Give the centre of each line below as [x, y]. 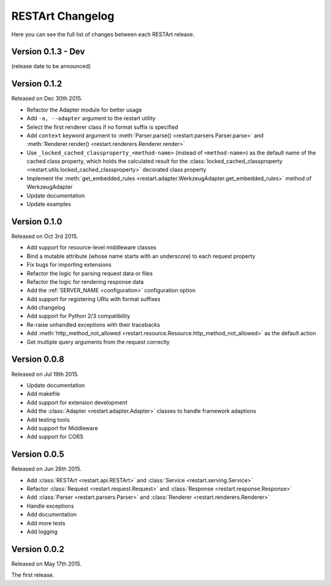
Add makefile [44, 394]
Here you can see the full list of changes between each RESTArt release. [103, 34]
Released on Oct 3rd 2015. [45, 236]
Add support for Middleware [62, 428]
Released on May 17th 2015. [47, 563]
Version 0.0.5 [38, 455]
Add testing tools [48, 419]
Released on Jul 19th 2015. [45, 374]
